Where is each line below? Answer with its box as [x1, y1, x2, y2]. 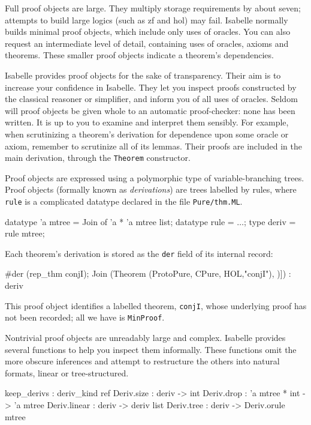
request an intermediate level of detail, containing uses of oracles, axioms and [5, 37, 289, 49]
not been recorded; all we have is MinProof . [5, 311, 165, 324]
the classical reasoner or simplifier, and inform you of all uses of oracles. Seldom [5, 92, 298, 105]
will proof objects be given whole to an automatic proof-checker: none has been [5, 104, 295, 116]
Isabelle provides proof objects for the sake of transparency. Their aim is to [5, 68, 281, 81]
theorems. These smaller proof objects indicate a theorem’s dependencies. [5, 49, 274, 61]
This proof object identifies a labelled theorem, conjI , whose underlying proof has [5, 299, 307, 312]
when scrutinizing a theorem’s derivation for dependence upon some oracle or [5, 127, 289, 140]
